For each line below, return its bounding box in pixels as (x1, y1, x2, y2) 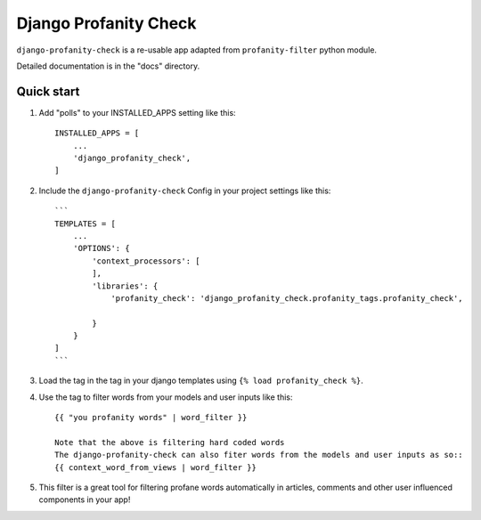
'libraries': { (92, 280, 159, 291)
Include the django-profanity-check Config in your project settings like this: (38, 185, 331, 196)
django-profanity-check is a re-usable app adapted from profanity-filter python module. (16, 45, 378, 55)
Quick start (16, 84, 80, 99)
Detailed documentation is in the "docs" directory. (16, 61, 200, 71)
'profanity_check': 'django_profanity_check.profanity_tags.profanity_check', (110, 293, 463, 303)
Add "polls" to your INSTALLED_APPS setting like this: (38, 107, 236, 118)
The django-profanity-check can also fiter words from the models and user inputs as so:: (54, 450, 463, 460)
